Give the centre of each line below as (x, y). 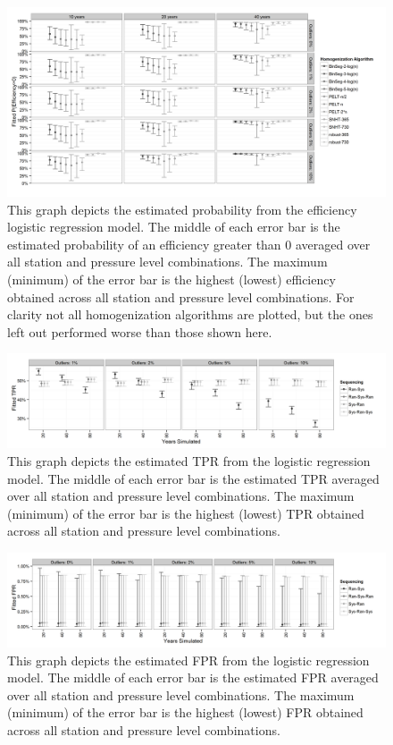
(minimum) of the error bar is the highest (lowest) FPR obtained (185, 712)
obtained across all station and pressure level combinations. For (181, 296)
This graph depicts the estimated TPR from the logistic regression (189, 460)
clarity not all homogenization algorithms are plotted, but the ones (190, 314)
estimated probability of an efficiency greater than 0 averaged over (189, 244)
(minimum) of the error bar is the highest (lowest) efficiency (171, 279)
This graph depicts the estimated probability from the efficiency (182, 209)
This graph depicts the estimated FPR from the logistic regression (188, 660)
